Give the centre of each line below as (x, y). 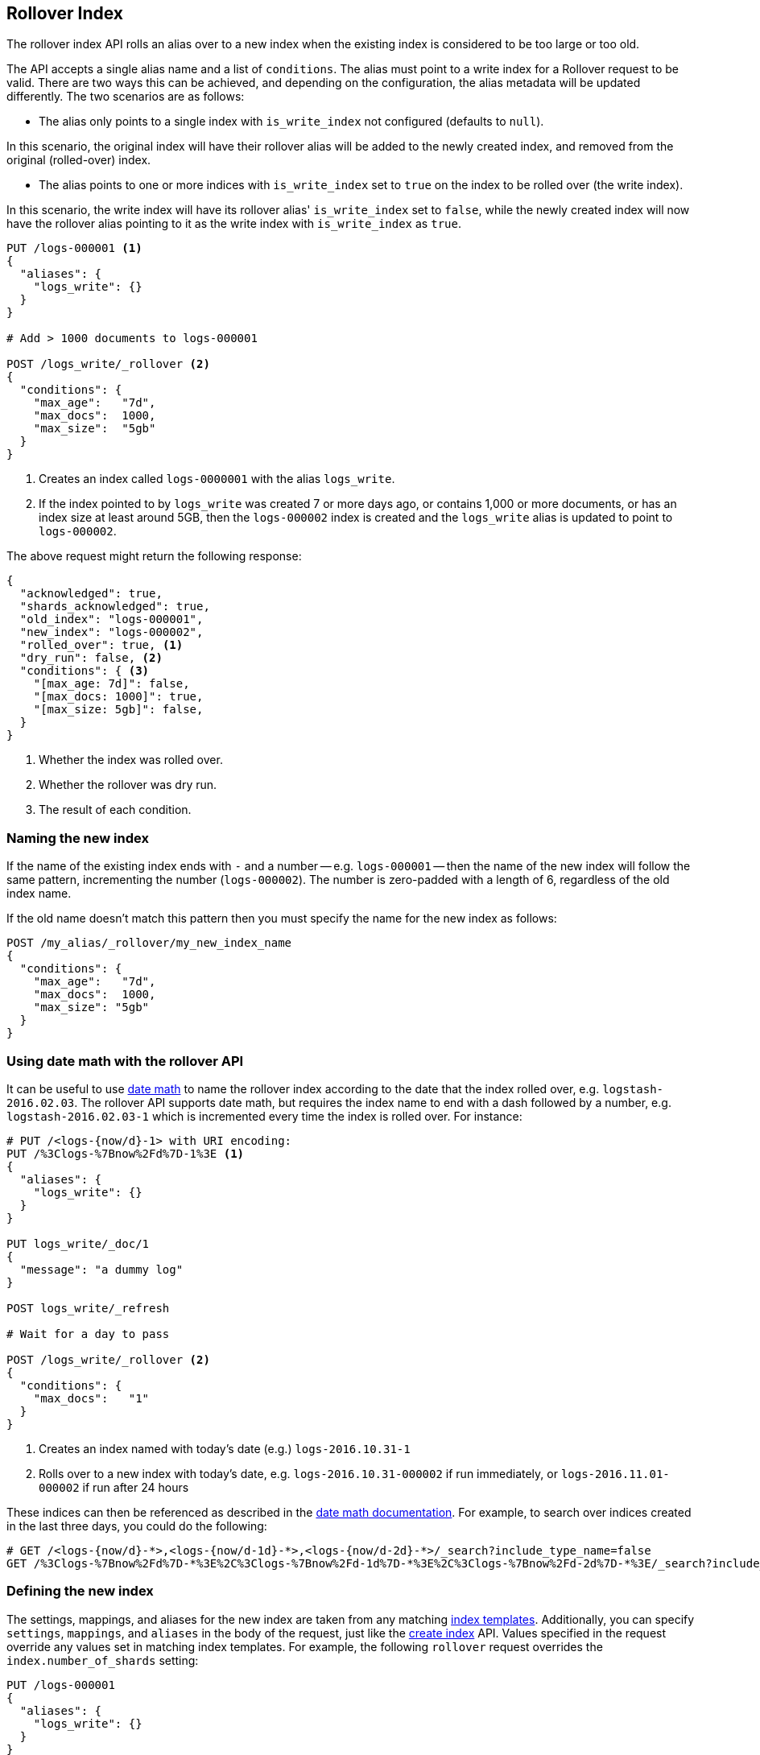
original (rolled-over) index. (79, 160)
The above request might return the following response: (154, 556)
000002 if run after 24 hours (114, 1487)
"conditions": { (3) (85, 671)
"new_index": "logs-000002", (112, 632)
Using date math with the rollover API (125, 1061)
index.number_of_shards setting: (103, 1660)
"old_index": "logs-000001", (112, 619)
